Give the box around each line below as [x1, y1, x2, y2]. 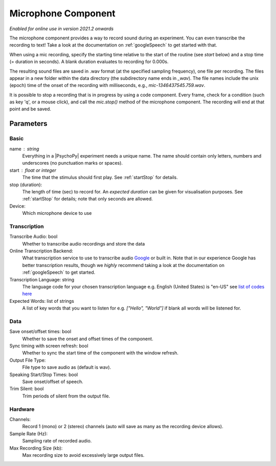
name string [9, 146, 39, 152]
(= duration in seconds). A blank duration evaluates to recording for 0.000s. [9, 59, 169, 65]
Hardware [9, 406, 35, 413]
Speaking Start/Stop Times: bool [9, 371, 78, 378]
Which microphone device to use [22, 210, 92, 216]
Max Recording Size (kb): [9, 445, 63, 451]
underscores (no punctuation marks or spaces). [22, 160, 123, 166]
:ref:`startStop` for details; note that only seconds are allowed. [22, 196, 153, 202]
